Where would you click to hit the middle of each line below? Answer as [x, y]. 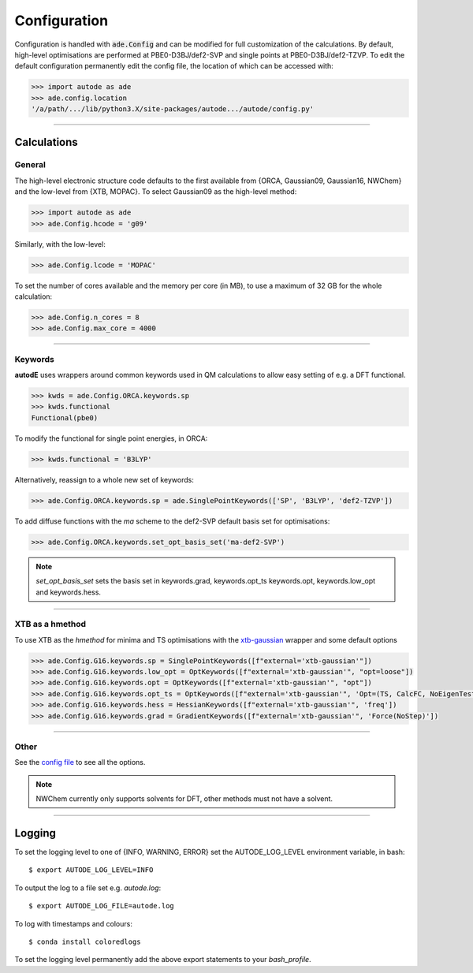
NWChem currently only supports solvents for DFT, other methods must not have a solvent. [184, 799]
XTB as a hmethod [50, 624]
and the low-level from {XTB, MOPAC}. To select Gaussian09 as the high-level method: [156, 192]
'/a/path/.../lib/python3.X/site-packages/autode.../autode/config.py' [173, 109]
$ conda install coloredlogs [85, 941]
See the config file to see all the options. [80, 762]
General [30, 165]
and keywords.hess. [69, 592]
